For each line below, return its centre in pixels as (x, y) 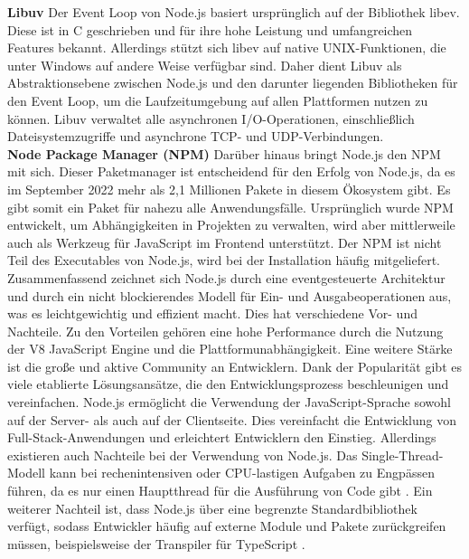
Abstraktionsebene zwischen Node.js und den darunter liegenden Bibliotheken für (233, 83)
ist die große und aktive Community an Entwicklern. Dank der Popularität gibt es (234, 366)
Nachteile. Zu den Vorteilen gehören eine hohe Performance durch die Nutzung (225, 331)
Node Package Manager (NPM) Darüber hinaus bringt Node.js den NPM (224, 153)
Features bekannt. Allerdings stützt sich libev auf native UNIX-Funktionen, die (227, 47)
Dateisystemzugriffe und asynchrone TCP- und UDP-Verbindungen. (196, 136)
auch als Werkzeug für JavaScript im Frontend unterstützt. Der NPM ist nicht (225, 242)
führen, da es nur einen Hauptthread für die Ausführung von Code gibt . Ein (220, 491)
